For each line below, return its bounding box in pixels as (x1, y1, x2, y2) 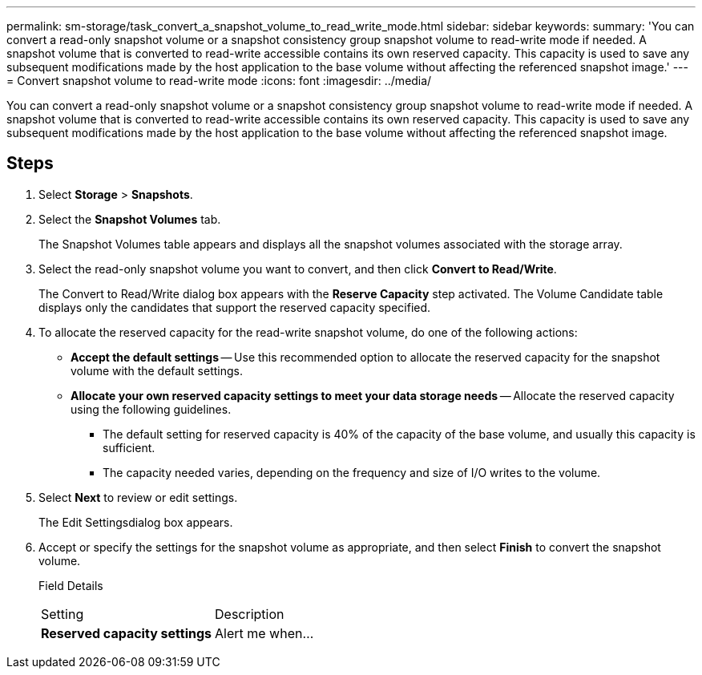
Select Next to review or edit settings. (38, 490, 238, 504)
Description (215, 605, 284, 622)
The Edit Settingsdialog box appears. (38, 515, 233, 529)
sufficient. (103, 440, 155, 455)
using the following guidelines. (71, 402, 232, 416)
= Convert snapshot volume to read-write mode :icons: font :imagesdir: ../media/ (6, 74, 432, 87)
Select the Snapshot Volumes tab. (38, 212, 221, 226)
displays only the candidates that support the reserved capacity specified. (38, 300, 431, 314)
